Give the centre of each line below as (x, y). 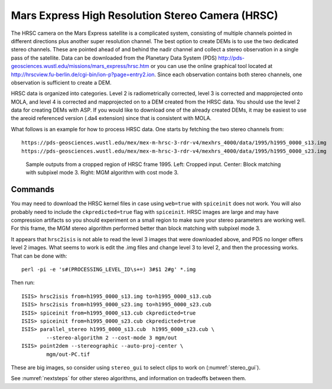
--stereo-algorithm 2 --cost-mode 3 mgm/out (112, 338)
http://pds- (231, 58)
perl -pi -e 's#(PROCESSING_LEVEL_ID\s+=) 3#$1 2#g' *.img (109, 270)
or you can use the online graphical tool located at (211, 66)
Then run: (23, 283)
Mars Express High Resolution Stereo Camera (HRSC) (145, 15)
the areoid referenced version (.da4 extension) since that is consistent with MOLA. (111, 118)
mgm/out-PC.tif (68, 354)
